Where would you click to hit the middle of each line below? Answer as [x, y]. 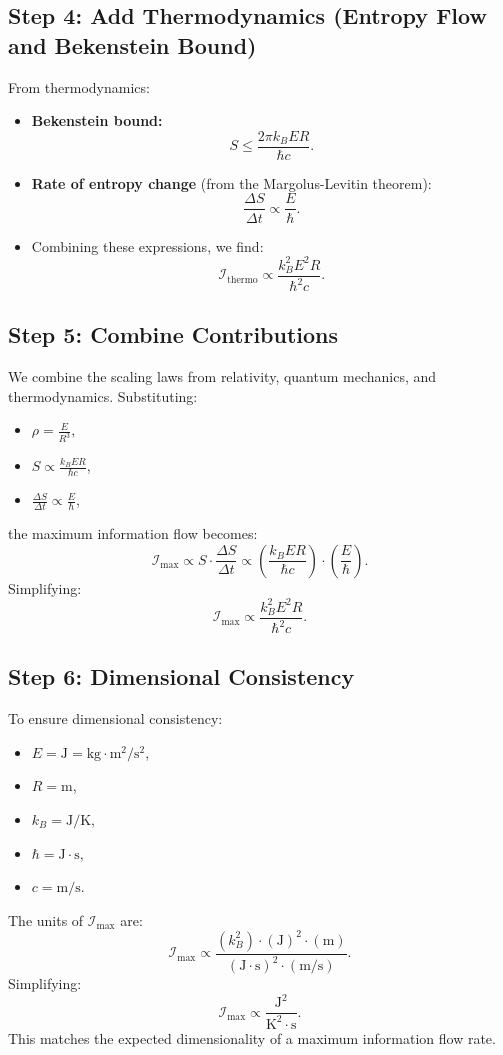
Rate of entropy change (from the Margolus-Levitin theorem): [231, 182]
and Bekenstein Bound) [132, 44]
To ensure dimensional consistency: [115, 718]
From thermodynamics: [79, 86]
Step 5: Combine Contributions [173, 334]
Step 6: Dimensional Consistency [181, 676]
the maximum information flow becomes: [133, 532]
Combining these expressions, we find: [147, 245]
